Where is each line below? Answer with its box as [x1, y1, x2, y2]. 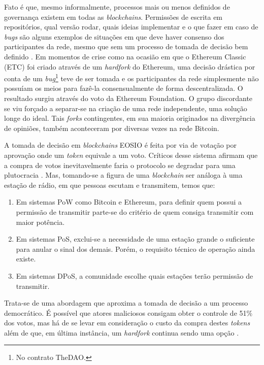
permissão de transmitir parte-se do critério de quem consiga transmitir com [16, 206, 254, 217]
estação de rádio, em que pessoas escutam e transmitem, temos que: [4, 179, 215, 190]
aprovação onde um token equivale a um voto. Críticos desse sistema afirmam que [4, 149, 258, 160]
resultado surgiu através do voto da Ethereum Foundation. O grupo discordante [4, 93, 253, 103]
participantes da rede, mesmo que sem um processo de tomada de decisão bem [4, 41, 248, 52]
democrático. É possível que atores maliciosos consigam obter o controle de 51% [4, 307, 253, 318]
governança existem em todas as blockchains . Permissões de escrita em [4, 11, 223, 22]
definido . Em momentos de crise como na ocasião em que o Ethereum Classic [4, 51, 246, 61]
